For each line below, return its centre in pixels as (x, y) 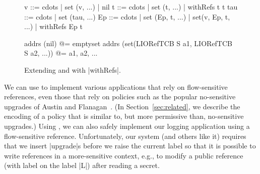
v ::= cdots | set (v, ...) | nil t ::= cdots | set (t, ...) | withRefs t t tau (131, 7)
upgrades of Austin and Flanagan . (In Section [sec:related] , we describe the (122, 106)
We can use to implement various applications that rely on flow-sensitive (116, 86)
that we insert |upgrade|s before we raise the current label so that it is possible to (130, 146)
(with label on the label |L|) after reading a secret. (82, 165)
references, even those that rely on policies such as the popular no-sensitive (120, 97)
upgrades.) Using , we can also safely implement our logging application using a (127, 126)
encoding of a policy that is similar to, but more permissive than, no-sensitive (124, 116)
